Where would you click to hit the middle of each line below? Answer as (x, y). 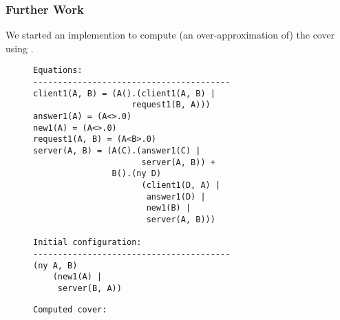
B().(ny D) (137, 174)
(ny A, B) (55, 265)
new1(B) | (169, 208)
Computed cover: (70, 309)
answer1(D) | (176, 196)
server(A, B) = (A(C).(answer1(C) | (117, 151)
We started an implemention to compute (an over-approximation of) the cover (170, 35)
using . (20, 48)
